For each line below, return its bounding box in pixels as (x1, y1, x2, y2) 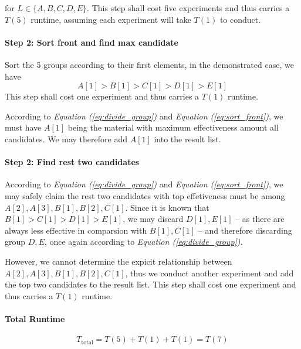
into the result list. (154, 132, 221, 145)
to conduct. (219, 13, 261, 25)
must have (5, 121, 42, 134)
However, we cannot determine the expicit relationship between (5, 255, 232, 267)
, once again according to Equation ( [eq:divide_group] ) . (44, 235, 243, 248)
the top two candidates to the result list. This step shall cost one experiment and (5, 278, 296, 290)
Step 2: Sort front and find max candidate (5, 36, 178, 48)
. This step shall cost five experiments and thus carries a (87, 2, 290, 13)
